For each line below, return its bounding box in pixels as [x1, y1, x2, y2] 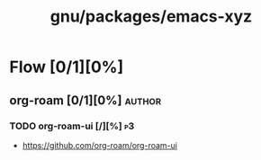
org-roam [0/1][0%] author [9, 93, 162, 108]
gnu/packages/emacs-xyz [49, 6, 253, 27]
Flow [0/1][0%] [9, 57, 124, 77]
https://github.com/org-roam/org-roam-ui [22, 139, 178, 150]
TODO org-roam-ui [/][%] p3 [9, 120, 135, 132]
